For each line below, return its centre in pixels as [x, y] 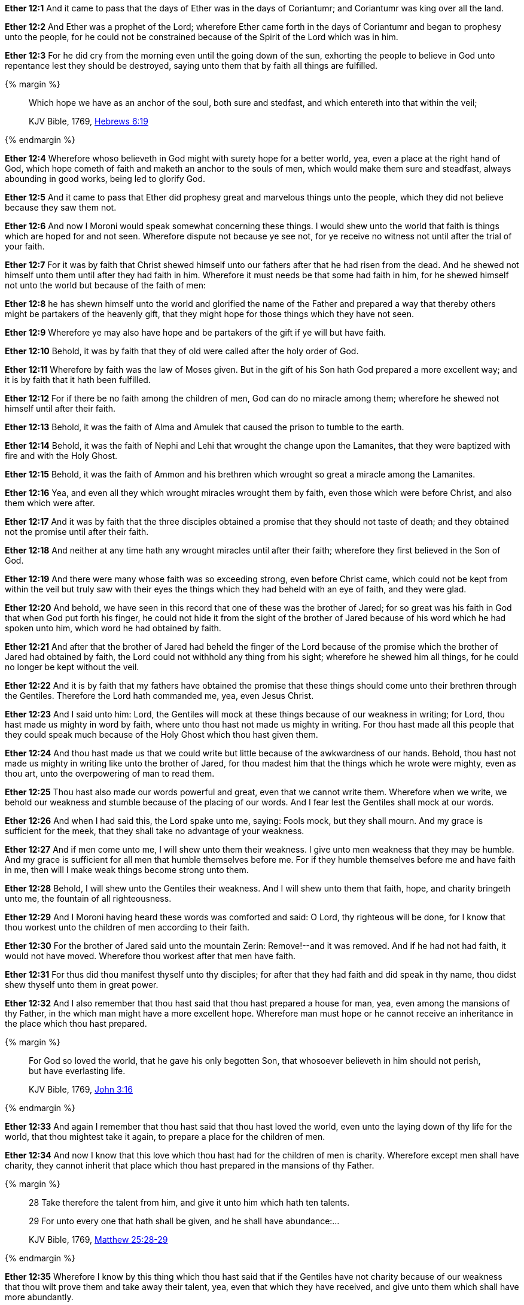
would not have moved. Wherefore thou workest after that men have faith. [150, 956]
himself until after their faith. [60, 408]
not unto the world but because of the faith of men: [106, 285]
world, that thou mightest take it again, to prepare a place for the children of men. [165, 1137]
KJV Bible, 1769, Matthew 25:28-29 [98, 1239]
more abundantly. [39, 1297]
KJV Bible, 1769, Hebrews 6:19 [89, 121]
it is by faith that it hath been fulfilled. [78, 380]
